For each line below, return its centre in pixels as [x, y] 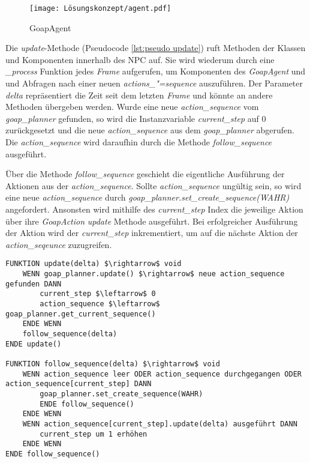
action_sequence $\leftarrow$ [100, 304]
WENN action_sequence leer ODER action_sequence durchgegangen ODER [162, 374]
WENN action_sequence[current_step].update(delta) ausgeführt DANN [160, 424]
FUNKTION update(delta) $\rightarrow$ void [94, 264]
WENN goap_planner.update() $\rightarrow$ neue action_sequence [154, 274]
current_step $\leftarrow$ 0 [98, 294]
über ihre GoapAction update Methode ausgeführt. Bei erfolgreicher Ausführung [152, 221]
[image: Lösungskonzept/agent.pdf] [100, 8]
